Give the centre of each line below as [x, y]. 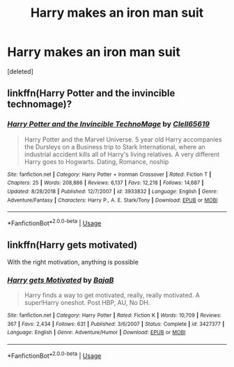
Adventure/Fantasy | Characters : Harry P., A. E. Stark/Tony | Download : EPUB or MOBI [112, 200]
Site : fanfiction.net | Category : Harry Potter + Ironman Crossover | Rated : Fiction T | [109, 174]
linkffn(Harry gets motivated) [72, 245]
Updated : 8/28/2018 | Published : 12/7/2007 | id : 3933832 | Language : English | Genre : [112, 191]
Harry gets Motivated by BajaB [61, 280]
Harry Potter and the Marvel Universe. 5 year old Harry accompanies [123, 139]
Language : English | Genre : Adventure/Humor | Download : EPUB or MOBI [96, 333]
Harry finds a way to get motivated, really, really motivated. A [112, 295]
